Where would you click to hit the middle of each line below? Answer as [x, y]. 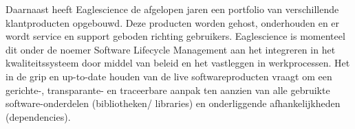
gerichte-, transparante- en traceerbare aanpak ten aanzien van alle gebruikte [168, 90]
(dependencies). [38, 116]
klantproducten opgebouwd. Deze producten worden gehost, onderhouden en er [173, 22]
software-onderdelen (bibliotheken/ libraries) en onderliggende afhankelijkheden [173, 103]
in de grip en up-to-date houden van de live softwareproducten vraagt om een [169, 76]
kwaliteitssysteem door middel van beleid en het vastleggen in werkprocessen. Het [178, 63]
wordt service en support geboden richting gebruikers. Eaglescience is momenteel [175, 36]
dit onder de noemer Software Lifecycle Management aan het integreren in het [171, 49]
